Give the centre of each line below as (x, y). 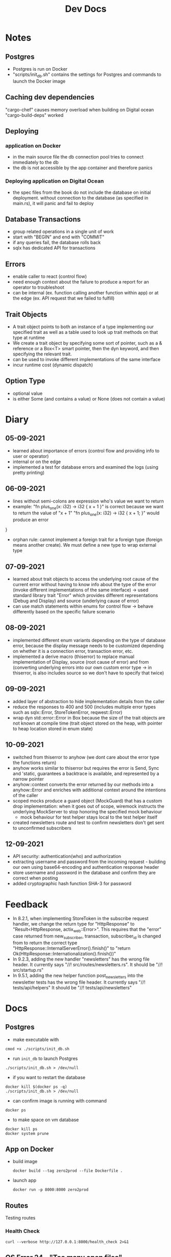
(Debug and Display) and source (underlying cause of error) (76, 601)
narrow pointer (28, 779)
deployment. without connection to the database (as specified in (80, 197)
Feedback (27, 904)
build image (25, 1162)
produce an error (31, 520)
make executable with (36, 1040)
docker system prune (27, 1133)
